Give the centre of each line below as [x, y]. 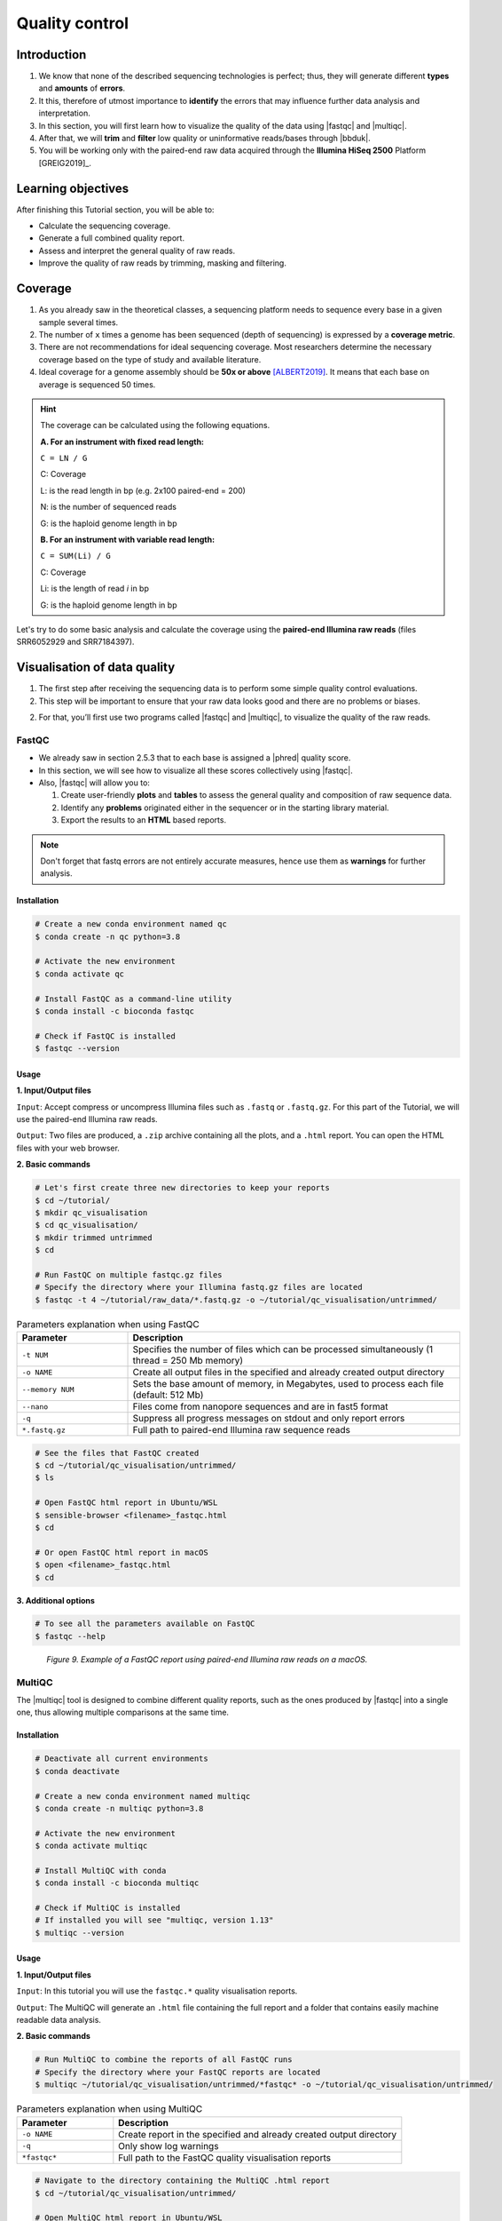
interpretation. [64, 113]
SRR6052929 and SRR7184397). [75, 642]
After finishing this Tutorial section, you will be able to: [115, 210]
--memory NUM [48, 1389]
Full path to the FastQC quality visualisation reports [225, 2157]
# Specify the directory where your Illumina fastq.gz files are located [199, 1287]
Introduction [51, 55]
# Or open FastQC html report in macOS [122, 1552]
